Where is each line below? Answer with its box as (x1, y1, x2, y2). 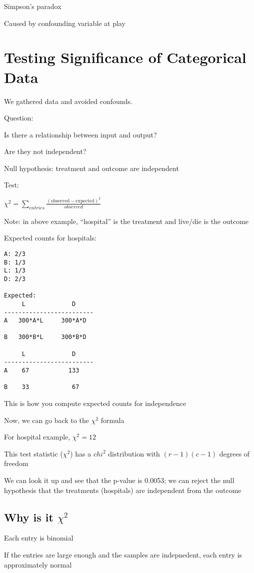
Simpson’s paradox (4, 1, 61, 11)
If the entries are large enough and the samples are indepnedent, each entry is (4, 549, 242, 560)
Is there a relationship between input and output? (4, 129, 157, 139)
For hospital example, (4, 431, 70, 442)
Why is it (4, 509, 53, 524)
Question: (4, 112, 33, 123)
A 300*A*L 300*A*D (4, 317, 86, 324)
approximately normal (4, 559, 72, 569)
